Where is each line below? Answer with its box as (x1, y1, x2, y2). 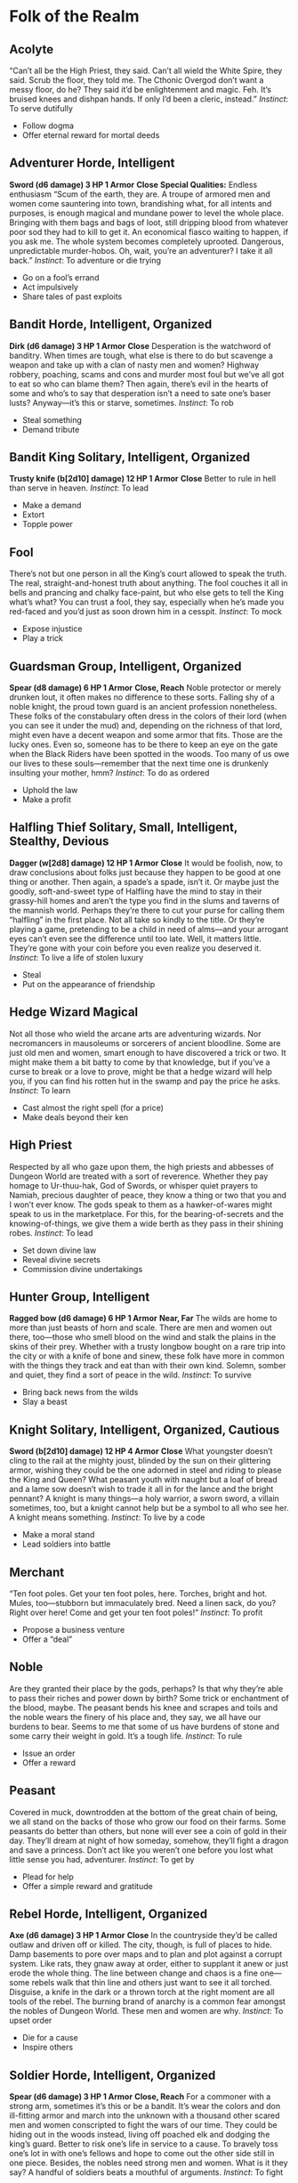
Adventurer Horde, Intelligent (9, 156, 175, 171)
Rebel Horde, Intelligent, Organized (9, 1906, 207, 1921)
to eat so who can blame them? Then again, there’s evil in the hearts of (9, 378, 269, 389)
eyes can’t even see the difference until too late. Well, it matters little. (9, 933, 262, 944)
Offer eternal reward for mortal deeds (21, 130, 160, 140)
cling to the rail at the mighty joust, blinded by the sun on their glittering (9, 1456, 271, 1466)
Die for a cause (21, 2033, 78, 2043)
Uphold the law (21, 785, 78, 796)
